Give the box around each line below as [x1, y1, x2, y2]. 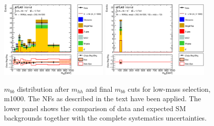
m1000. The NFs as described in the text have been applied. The [4, 93, 201, 104]
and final [85, 83, 113, 94]
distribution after [17, 83, 69, 94]
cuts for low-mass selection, [128, 83, 211, 94]
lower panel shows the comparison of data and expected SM [4, 103, 186, 113]
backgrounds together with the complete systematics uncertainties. [4, 113, 207, 123]
